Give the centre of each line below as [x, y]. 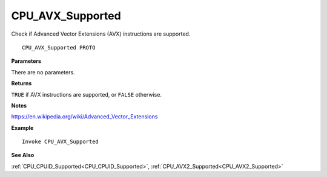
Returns [21, 83]
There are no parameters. [43, 72]
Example [22, 127]
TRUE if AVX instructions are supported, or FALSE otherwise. [86, 94]
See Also [23, 155]
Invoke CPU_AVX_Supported [61, 142]
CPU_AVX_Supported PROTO [59, 47]
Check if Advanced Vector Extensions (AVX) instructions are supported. [101, 34]
